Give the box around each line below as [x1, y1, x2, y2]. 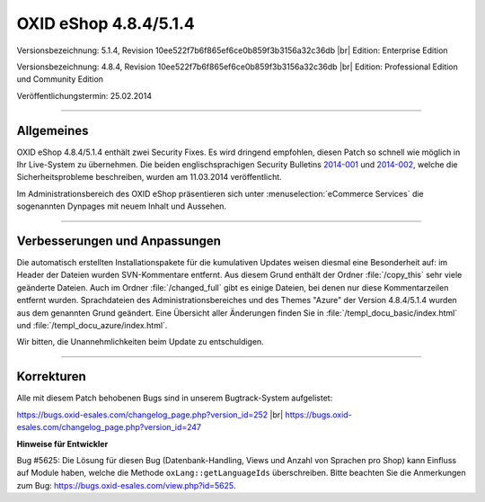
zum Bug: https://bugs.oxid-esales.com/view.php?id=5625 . [16, 480, 236, 490]
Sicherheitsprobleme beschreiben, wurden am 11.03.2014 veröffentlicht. [16, 172, 282, 183]
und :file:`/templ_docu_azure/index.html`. [16, 320, 168, 331]
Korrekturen [16, 369, 86, 384]
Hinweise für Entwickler [16, 438, 109, 449]
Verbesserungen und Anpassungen [16, 234, 222, 248]
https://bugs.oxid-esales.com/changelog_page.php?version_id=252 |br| [16, 409, 284, 420]
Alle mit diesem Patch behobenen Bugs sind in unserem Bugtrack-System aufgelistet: [16, 392, 333, 404]
